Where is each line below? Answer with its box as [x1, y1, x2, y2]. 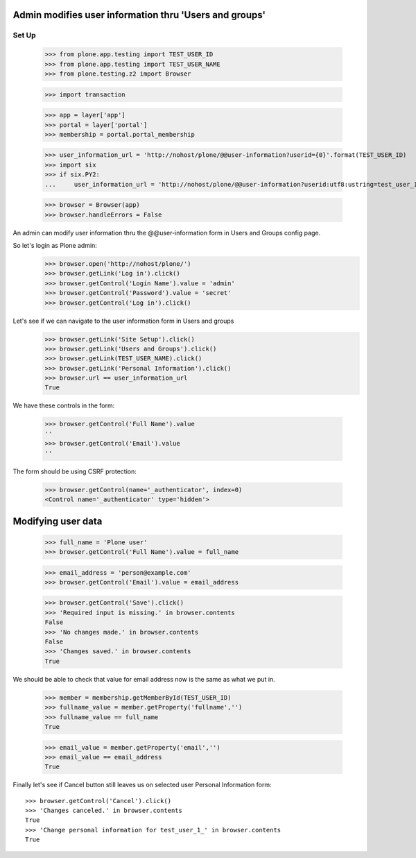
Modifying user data [12, 516, 103, 528]
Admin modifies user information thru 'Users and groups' [12, 9, 266, 21]
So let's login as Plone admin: [12, 241, 97, 249]
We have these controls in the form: [12, 401, 115, 410]
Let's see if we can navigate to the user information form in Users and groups [12, 317, 234, 325]
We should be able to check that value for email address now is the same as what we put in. [12, 675, 275, 683]
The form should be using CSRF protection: [12, 467, 137, 476]
